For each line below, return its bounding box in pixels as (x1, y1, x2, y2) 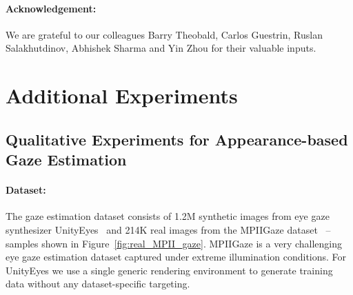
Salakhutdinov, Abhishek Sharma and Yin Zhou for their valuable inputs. (6, 41, 316, 55)
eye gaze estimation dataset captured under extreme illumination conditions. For (6, 250, 347, 264)
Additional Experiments (6, 81, 238, 110)
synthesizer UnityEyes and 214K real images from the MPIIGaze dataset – (6, 222, 331, 236)
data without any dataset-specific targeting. (6, 276, 190, 291)
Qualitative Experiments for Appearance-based (6, 128, 348, 150)
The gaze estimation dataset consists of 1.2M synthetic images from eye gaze (6, 209, 330, 223)
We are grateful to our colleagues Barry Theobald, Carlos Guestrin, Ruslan (6, 27, 323, 41)
